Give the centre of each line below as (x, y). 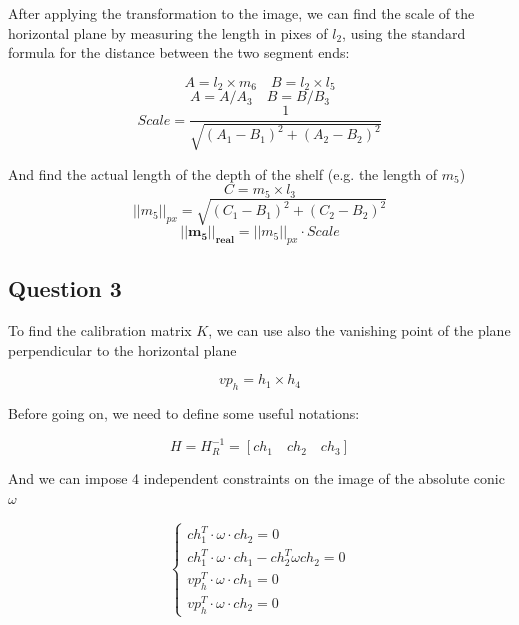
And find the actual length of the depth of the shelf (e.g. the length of (223, 173)
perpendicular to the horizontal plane (122, 349)
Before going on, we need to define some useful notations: (184, 413)
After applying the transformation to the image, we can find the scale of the (241, 13)
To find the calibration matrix (100, 330)
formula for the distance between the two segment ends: (179, 52)
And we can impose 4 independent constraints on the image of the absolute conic (256, 478)
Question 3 (65, 288)
